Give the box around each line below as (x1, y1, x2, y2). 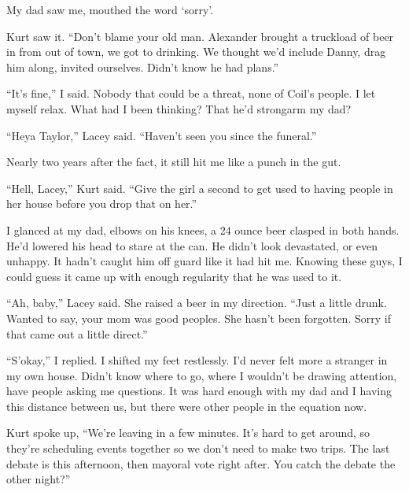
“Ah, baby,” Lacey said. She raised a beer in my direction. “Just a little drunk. (6, 294, 387, 311)
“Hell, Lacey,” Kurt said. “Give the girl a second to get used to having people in (6, 179, 393, 196)
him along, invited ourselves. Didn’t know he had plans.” (6, 58, 279, 75)
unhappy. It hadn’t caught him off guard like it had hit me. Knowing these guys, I (6, 253, 403, 269)
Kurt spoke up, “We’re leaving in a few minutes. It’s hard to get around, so (6, 424, 370, 441)
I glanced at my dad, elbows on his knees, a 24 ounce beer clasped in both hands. (6, 221, 400, 238)
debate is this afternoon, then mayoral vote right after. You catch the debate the (6, 455, 396, 472)
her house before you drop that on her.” (6, 195, 197, 212)
